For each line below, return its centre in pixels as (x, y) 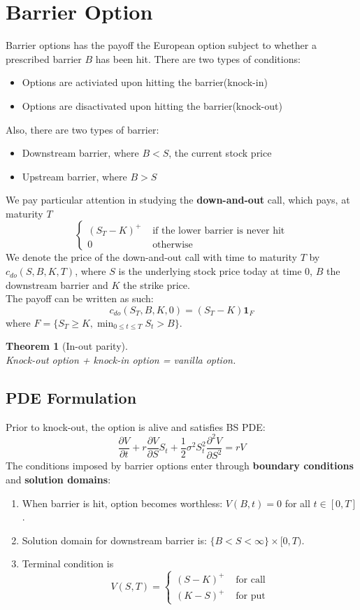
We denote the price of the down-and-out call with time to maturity (151, 257)
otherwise (173, 244)
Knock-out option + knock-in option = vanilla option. (121, 360)
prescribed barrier (44, 58)
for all (297, 503)
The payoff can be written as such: (80, 298)
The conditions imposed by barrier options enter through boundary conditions (180, 466)
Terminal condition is (68, 563)
